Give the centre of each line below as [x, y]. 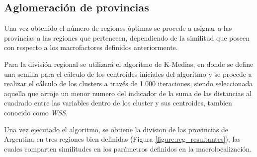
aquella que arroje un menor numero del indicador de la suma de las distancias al [128, 93]
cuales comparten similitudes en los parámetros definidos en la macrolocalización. [128, 148]
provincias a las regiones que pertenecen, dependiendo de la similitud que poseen [127, 37]
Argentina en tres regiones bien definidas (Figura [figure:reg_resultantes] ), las [122, 139]
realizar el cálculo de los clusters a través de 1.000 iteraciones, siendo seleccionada [128, 83]
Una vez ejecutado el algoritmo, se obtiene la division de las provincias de [116, 129]
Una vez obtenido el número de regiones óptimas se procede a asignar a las [118, 28]
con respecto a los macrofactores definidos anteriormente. [91, 47]
